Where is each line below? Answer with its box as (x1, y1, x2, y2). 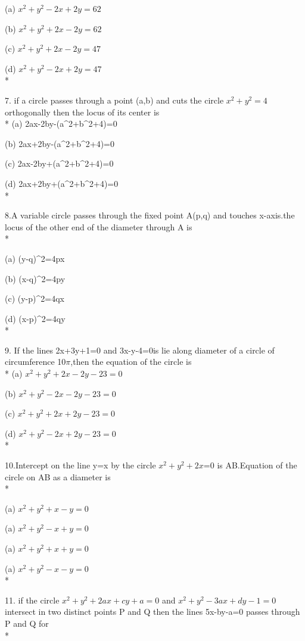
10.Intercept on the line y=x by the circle (5, 459, 156, 471)
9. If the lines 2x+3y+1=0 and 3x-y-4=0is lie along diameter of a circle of (5, 343, 275, 356)
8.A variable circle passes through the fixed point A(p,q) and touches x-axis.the (5, 209, 295, 221)
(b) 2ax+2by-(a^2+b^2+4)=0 (5, 137, 114, 149)
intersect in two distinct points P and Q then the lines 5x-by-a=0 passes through (5, 605, 300, 618)
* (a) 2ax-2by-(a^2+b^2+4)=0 (5, 117, 117, 130)
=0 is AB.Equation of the (203, 459, 297, 471)
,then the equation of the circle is (70, 355, 192, 368)
